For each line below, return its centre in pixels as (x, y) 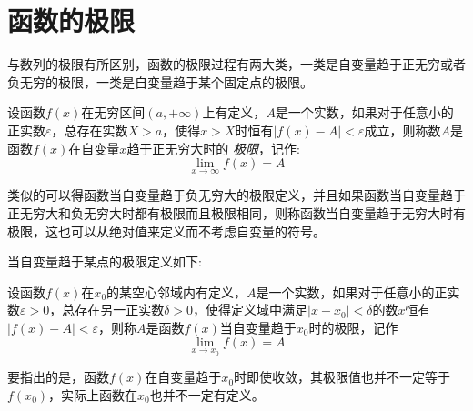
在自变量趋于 (183, 377)
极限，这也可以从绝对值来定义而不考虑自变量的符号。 (166, 231)
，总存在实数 (90, 130)
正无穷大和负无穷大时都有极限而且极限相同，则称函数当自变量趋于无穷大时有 (236, 212)
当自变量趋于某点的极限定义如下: (105, 261)
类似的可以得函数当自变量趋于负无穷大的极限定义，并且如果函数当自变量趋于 (236, 195)
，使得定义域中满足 (251, 310)
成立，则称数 (403, 130)
